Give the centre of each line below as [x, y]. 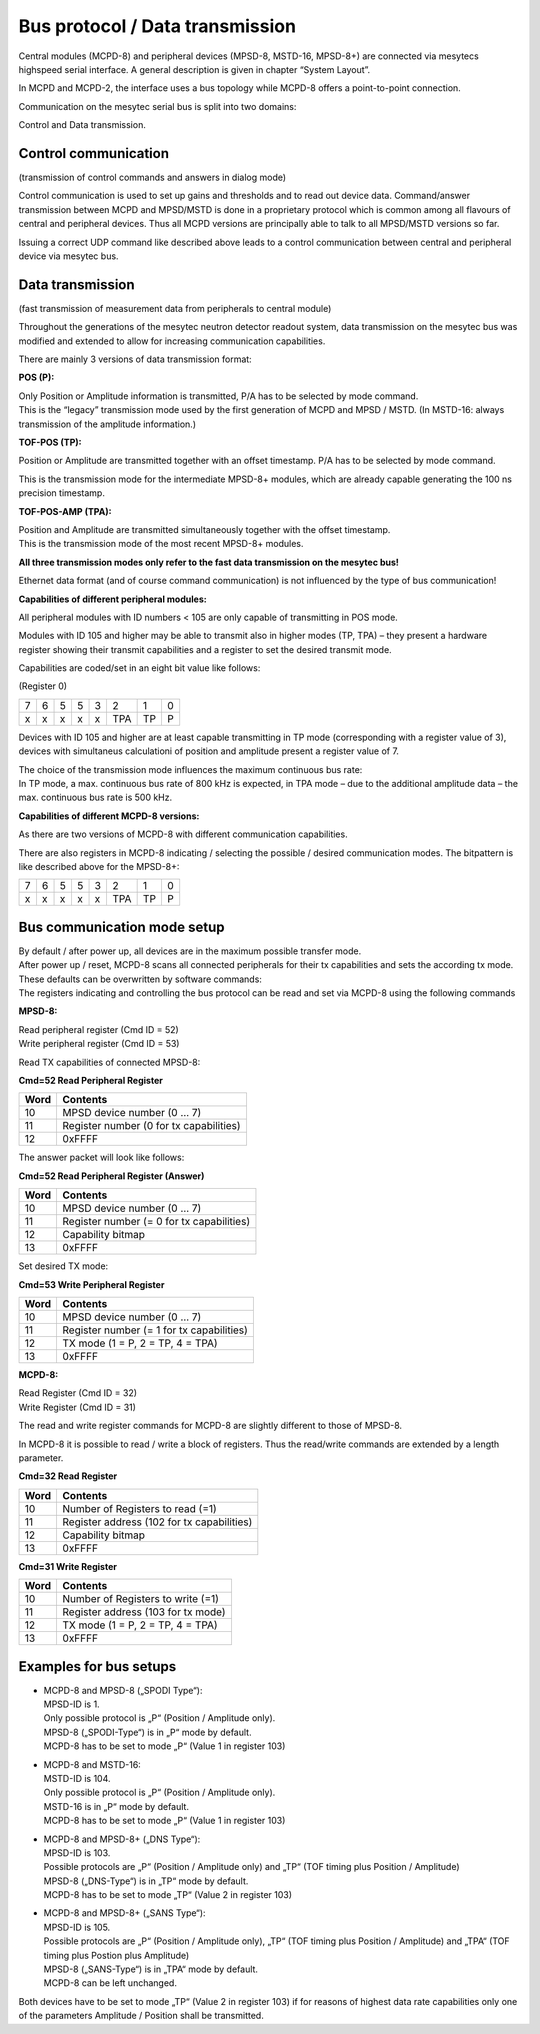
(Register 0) [43, 686]
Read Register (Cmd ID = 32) [78, 1393]
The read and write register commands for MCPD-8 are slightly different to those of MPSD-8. [210, 1426]
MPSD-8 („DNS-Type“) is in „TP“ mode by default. [146, 1881]
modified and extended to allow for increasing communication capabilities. [172, 341]
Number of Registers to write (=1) [141, 1599]
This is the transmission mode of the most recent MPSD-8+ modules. [161, 544]
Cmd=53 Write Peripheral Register [91, 1284]
